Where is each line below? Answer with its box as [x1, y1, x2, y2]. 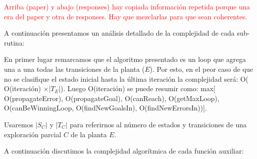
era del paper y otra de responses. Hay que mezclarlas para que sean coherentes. [4, 11, 248, 21]
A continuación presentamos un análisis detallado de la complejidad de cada [4, 28, 235, 38]
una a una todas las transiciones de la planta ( [4, 63, 145, 74]
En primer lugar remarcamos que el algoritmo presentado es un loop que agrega [4, 54, 246, 64]
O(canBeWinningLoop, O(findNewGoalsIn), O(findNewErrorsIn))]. [4, 103, 207, 113]
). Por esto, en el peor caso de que [150, 63, 254, 74]
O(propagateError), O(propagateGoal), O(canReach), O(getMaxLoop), [4, 93, 219, 103]
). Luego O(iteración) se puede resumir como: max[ [60, 83, 215, 94]
